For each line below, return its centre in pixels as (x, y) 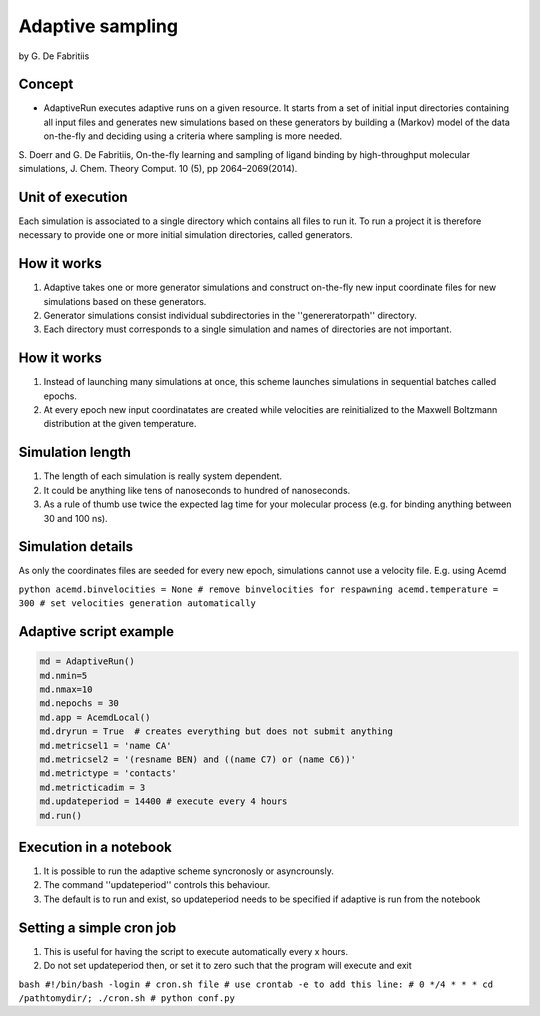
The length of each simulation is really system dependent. (163, 476)
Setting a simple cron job (97, 927)
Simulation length (75, 452)
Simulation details (76, 546)
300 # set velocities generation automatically (137, 603)
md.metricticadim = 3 (92, 787)
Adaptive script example (96, 631)
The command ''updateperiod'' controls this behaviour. (157, 885)
